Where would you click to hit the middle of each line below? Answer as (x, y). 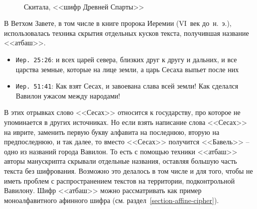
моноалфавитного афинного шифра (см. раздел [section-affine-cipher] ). (112, 200)
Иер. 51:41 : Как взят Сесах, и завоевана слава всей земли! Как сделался (127, 86)
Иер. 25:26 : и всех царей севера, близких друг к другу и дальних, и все (126, 59)
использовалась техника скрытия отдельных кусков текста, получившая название (127, 33)
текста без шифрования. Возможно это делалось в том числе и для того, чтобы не (128, 171)
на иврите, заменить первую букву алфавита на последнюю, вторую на (112, 132)
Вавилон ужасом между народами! (68, 95)
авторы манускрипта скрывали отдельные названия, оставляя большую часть (121, 161)
